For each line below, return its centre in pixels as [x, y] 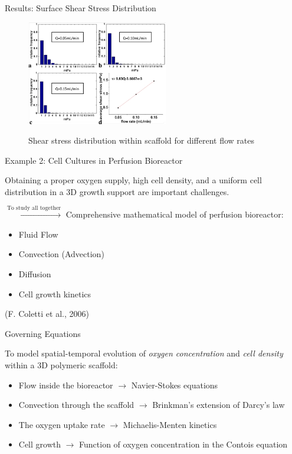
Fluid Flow [38, 234]
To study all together [34, 208]
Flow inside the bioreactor [66, 385]
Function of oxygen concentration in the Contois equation [183, 444]
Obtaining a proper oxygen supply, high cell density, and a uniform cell [133, 180]
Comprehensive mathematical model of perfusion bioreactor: [175, 214]
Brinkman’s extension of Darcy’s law [219, 405]
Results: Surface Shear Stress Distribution [81, 8]
